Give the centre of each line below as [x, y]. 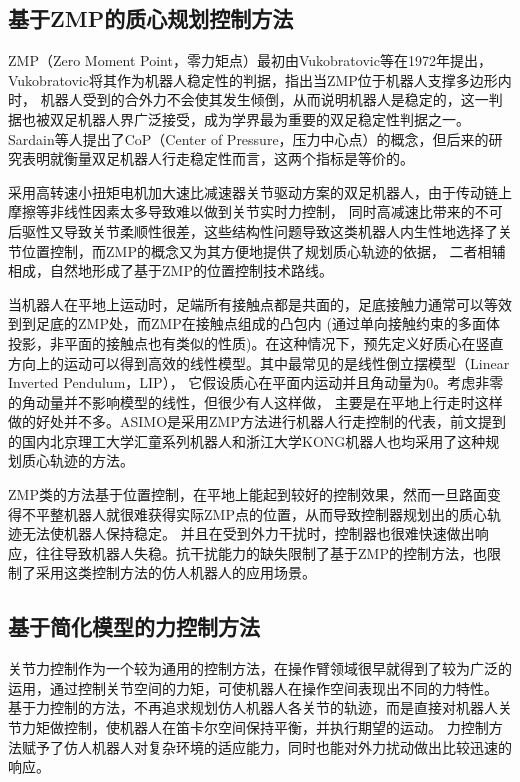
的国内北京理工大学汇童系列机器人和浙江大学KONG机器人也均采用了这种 [247, 440]
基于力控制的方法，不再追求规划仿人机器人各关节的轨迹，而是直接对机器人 [253, 707]
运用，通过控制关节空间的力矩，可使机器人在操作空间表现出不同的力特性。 [253, 687]
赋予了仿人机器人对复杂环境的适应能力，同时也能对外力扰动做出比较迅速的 [266, 746]
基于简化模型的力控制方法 [134, 626]
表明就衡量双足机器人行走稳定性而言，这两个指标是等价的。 [217, 158]
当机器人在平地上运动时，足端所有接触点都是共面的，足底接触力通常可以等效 [260, 303]
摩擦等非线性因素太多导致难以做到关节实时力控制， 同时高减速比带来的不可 [255, 211]
